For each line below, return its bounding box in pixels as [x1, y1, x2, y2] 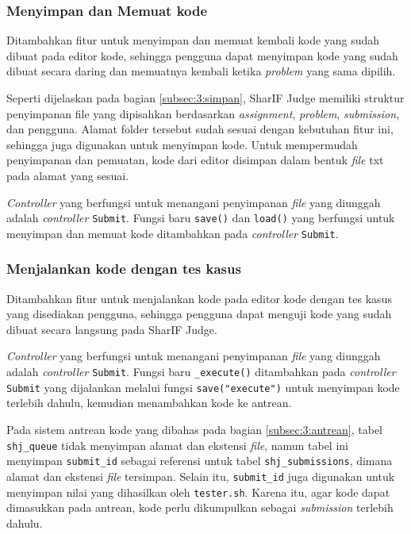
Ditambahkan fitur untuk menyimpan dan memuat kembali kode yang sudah [6, 32, 380, 48]
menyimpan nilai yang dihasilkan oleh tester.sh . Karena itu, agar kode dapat [6, 483, 390, 500]
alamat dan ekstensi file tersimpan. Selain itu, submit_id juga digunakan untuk [6, 467, 395, 484]
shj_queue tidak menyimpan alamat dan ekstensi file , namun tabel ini [6, 436, 348, 453]
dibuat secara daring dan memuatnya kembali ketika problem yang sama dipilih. [6, 63, 396, 79]
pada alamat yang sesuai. [6, 167, 129, 183]
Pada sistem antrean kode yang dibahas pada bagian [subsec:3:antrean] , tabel [6, 421, 382, 437]
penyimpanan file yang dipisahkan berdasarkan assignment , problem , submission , [6, 105, 400, 121]
